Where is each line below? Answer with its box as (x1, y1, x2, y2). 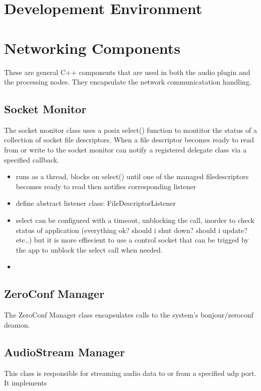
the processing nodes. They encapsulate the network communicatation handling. (4, 76, 251, 87)
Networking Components (4, 37, 180, 58)
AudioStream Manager (4, 344, 125, 359)
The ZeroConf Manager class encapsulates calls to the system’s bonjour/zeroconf (4, 309, 254, 320)
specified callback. (4, 154, 59, 165)
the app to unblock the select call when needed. (16, 244, 163, 255)
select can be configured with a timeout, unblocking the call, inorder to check (16, 215, 254, 225)
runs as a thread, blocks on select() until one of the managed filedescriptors (16, 171, 249, 182)
